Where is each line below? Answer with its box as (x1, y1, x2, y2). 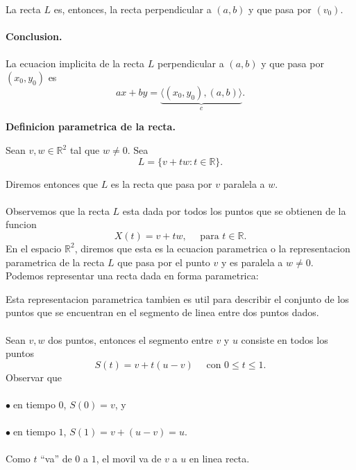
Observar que (6, 369, 62, 384)
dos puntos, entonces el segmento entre (48, 332, 213, 347)
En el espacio (6, 241, 62, 255)
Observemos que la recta (6, 203, 110, 218)
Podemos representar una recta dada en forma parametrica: (6, 268, 259, 283)
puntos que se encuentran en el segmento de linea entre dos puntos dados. (6, 305, 319, 320)
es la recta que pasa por (110, 176, 212, 191)
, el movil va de (96, 451, 162, 466)
